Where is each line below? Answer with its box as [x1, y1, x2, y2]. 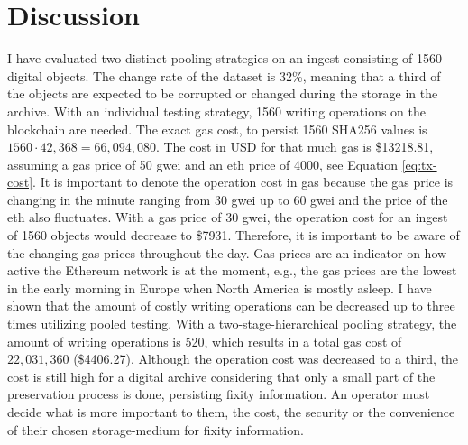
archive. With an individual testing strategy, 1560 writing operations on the [7, 101, 427, 120]
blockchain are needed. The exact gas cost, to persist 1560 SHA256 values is [7, 119, 427, 138]
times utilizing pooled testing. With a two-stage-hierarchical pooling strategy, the [7, 314, 457, 333]
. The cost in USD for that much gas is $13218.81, [155, 137, 434, 156]
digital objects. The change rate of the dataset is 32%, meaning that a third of [7, 66, 441, 85]
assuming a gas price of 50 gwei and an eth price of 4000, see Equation [7, 154, 399, 173]
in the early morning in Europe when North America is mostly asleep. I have [7, 278, 432, 297]
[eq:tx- [401, 154, 437, 173]
